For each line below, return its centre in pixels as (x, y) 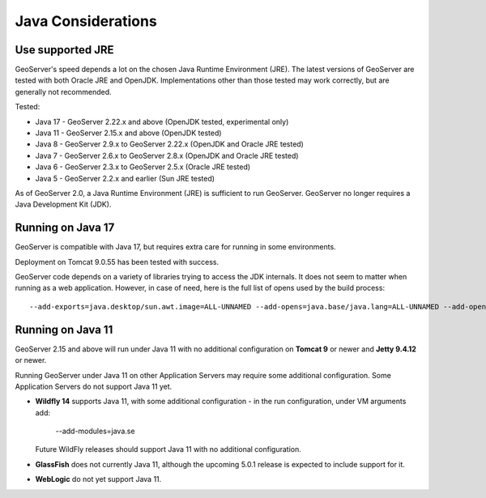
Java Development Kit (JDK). (63, 204)
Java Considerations (86, 21)
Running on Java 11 (64, 329)
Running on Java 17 (65, 228)
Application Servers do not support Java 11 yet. (94, 386)
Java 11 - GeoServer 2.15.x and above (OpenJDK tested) (128, 133)
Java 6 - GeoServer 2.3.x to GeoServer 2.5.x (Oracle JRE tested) (143, 167)
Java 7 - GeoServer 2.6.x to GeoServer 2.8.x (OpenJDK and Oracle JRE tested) (167, 155)
